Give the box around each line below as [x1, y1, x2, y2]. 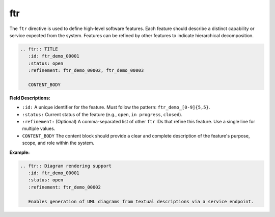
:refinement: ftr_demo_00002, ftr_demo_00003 [28, 68, 144, 73]
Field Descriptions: [9, 95, 50, 101]
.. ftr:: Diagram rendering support [20, 163, 112, 169]
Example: [9, 149, 30, 155]
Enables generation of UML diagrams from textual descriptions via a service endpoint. [28, 199, 254, 204]
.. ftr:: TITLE [20, 46, 58, 52]
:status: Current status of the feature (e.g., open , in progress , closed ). [22, 111, 183, 117]
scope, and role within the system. [22, 140, 94, 146]
